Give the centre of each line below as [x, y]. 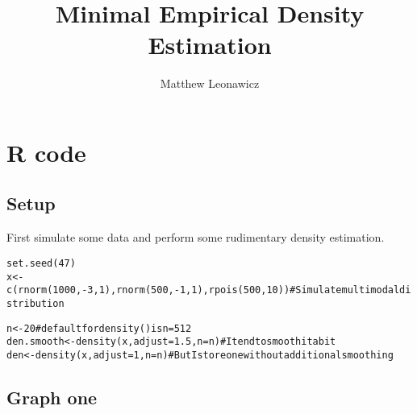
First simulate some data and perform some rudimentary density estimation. [196, 237]
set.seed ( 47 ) [41, 263]
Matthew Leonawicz [210, 83]
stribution [35, 303]
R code [46, 152]
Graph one [52, 397]
